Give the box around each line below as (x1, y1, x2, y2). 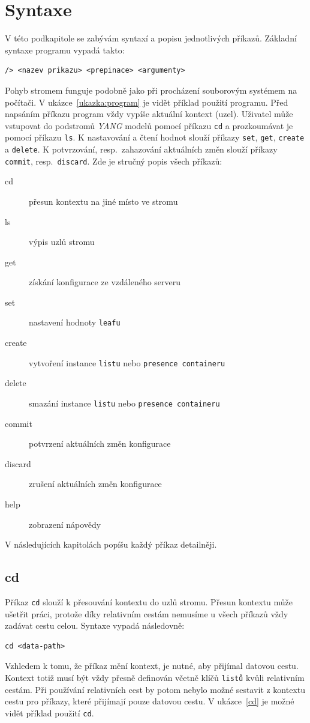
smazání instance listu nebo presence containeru (29, 396, 220, 409)
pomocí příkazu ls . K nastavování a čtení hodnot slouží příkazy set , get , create (5, 131, 305, 144)
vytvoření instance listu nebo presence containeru (29, 356, 225, 369)
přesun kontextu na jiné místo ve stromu (29, 195, 178, 207)
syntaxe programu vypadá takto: (5, 43, 125, 56)
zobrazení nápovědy (29, 518, 101, 530)
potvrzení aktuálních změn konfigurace (29, 437, 171, 450)
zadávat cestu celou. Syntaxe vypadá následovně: (5, 619, 185, 632)
